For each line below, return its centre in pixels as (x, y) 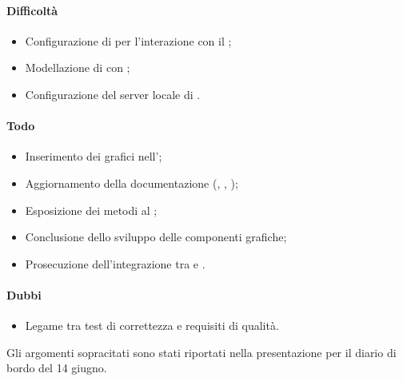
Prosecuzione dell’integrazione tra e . (115, 263)
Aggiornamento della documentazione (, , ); (132, 183)
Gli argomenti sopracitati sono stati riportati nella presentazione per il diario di (201, 352)
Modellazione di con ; (78, 67)
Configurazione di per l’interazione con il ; (128, 40)
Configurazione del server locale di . (113, 94)
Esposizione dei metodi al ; (91, 210)
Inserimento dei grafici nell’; (94, 156)
